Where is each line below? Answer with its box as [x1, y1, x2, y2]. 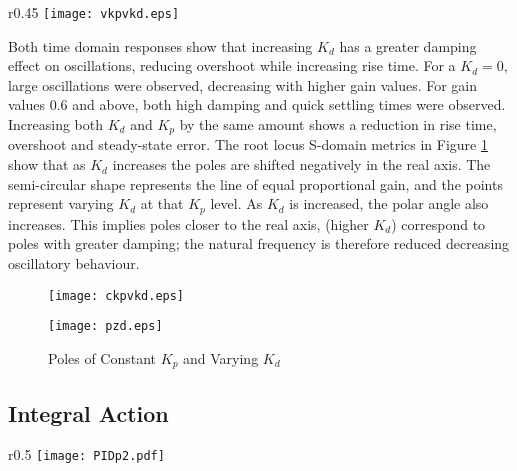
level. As [210, 193, 263, 214]
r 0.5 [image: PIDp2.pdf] [8, 444, 165, 465]
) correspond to [391, 213, 486, 234]
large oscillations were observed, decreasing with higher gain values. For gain [8, 74, 478, 95]
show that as [8, 154, 86, 175]
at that [140, 193, 184, 214]
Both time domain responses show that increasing [8, 35, 313, 56]
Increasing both [8, 114, 104, 135]
